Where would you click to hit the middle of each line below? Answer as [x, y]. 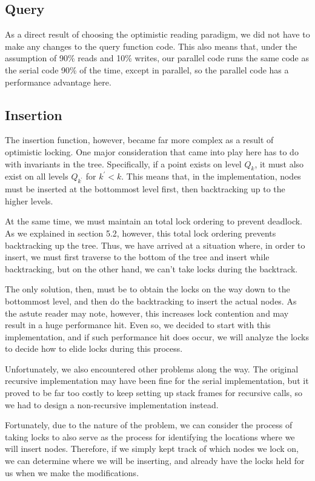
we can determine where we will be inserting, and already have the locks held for [155, 461]
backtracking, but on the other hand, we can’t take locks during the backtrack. [151, 268]
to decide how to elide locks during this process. [94, 348]
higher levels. [29, 200]
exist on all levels [37, 176]
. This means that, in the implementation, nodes [211, 176]
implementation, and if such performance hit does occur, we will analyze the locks [157, 336]
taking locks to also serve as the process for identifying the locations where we [150, 436]
